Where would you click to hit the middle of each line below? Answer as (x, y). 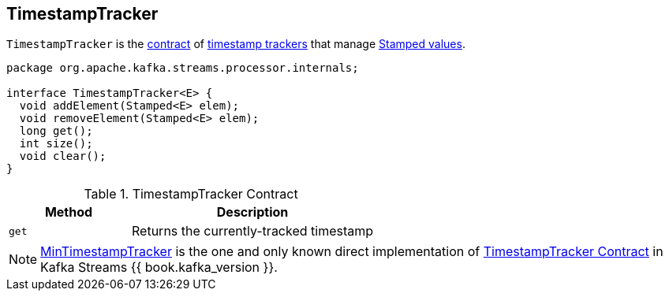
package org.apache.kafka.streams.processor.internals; (183, 68)
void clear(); (63, 156)
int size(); (56, 144)
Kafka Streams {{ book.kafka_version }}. (159, 267)
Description (252, 212)
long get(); (56, 131)
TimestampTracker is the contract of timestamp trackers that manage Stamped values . (236, 44)
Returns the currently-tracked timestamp (253, 231)
